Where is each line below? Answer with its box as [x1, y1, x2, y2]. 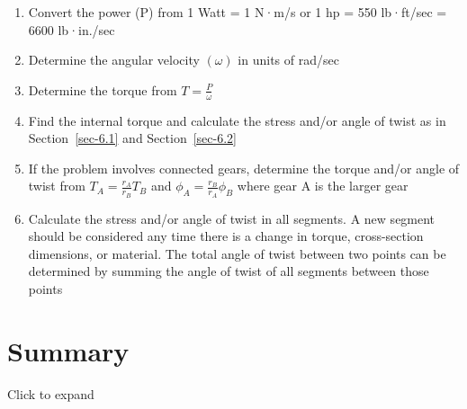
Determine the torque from [28, 80, 177, 99]
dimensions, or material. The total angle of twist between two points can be [28, 244, 446, 262]
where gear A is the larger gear [237, 176, 409, 195]
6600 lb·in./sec [28, 20, 115, 39]
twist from [28, 176, 85, 195]
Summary [7, 332, 130, 369]
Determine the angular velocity [28, 50, 200, 69]
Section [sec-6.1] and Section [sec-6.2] [28, 129, 237, 147]
